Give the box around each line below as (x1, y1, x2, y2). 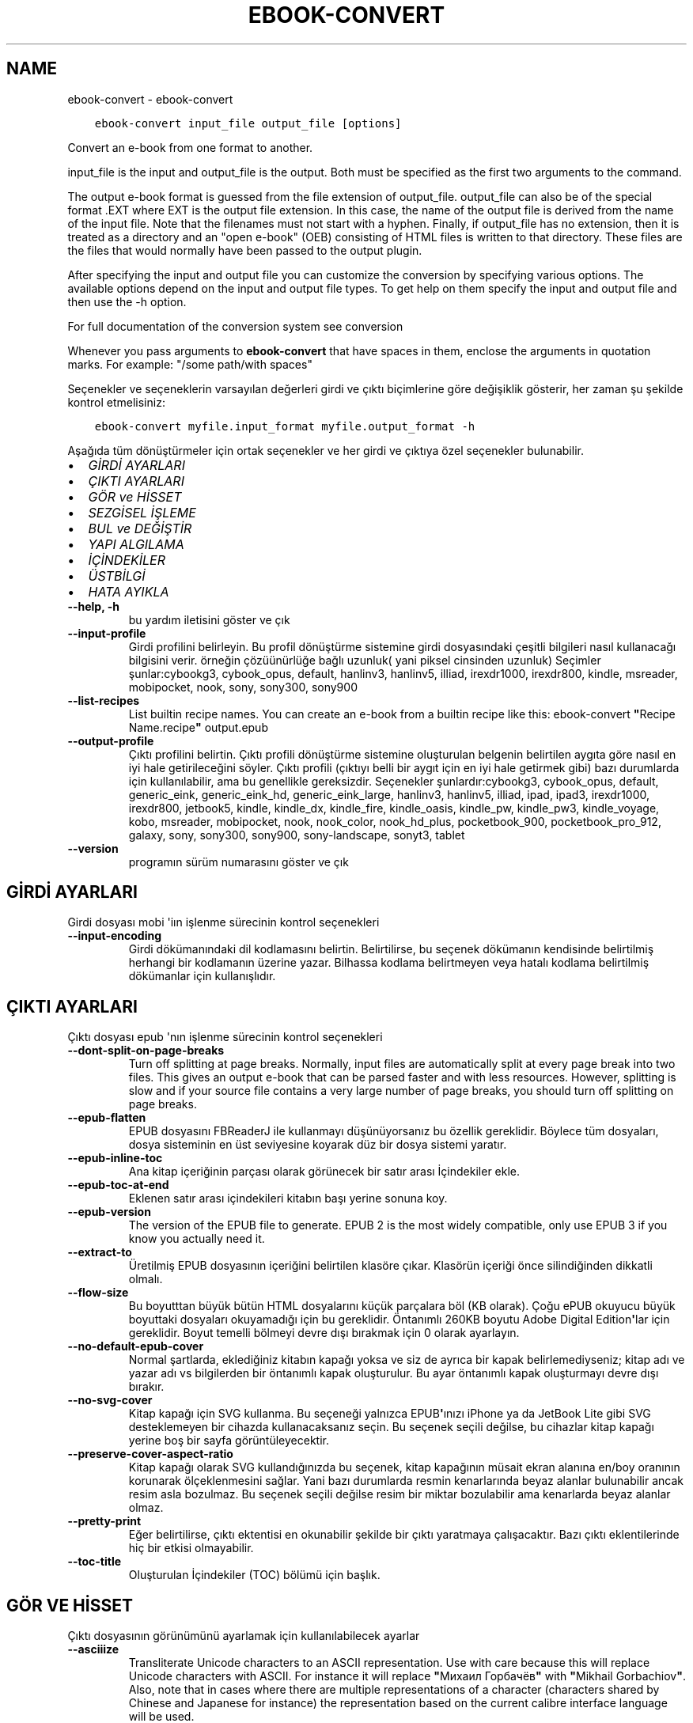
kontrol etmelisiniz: (67, 395, 165, 409)
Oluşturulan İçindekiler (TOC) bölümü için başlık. (128, 1568, 381, 1582)
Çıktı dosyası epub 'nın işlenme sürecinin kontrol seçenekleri (67, 1030, 383, 1044)
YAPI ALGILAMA (88, 536, 184, 552)
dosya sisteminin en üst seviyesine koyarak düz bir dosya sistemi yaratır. (128, 1138, 507, 1152)
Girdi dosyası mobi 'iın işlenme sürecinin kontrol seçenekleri (67, 915, 380, 930)
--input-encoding (67, 929, 162, 943)
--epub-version (67, 1205, 151, 1219)
